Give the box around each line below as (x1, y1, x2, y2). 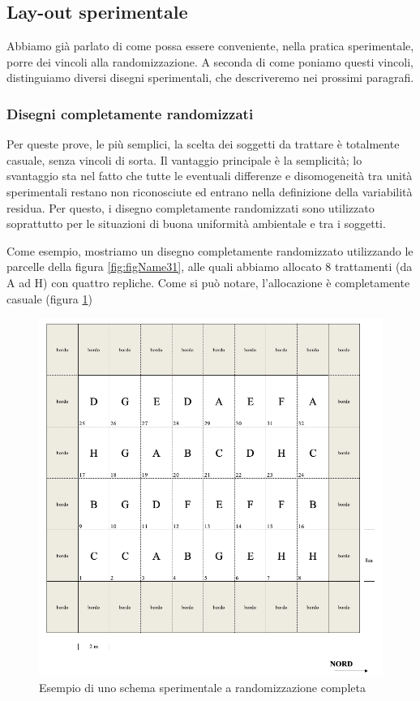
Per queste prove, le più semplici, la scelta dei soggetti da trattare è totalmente (6, 135, 400, 153)
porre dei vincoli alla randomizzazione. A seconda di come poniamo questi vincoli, (6, 53, 414, 70)
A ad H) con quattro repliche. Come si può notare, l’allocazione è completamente (6, 273, 410, 290)
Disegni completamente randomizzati (6, 103, 254, 123)
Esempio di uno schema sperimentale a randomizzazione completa (39, 678, 366, 695)
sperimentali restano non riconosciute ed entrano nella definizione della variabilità (6, 183, 413, 200)
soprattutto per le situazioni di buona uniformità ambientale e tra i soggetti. (6, 215, 386, 232)
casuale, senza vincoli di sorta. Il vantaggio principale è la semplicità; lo (6, 151, 362, 168)
